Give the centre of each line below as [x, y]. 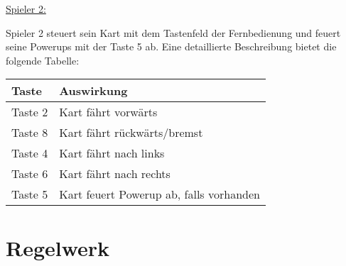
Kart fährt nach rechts [115, 174]
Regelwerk [58, 247]
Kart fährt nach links [112, 153]
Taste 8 [30, 133]
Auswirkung [93, 91]
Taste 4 [30, 153]
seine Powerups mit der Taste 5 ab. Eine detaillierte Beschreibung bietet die [171, 46]
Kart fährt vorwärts [108, 112]
